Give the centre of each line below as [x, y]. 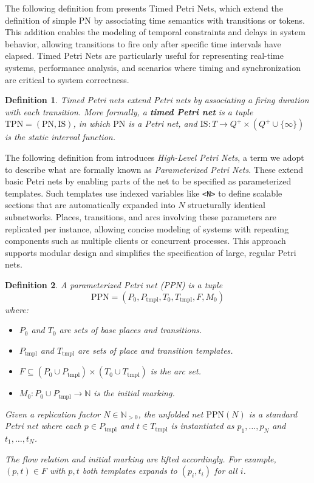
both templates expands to [130, 471]
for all [226, 471]
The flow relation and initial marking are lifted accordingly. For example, [141, 458]
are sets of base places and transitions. [131, 330]
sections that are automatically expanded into [90, 205]
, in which [92, 123]
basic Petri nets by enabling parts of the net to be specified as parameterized [148, 181]
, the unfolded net [171, 414]
